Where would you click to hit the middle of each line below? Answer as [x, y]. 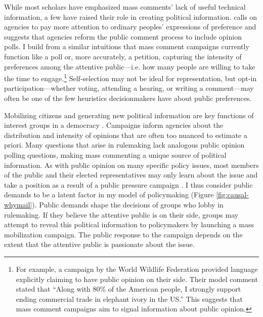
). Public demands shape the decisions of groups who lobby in [128, 204]
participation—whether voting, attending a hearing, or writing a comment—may [129, 88]
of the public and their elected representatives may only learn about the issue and [131, 175]
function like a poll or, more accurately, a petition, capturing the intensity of [123, 56]
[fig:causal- [232, 195]
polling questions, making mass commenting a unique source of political [115, 154]
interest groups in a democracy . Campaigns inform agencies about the [114, 125]
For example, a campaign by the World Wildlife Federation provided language [137, 269]
